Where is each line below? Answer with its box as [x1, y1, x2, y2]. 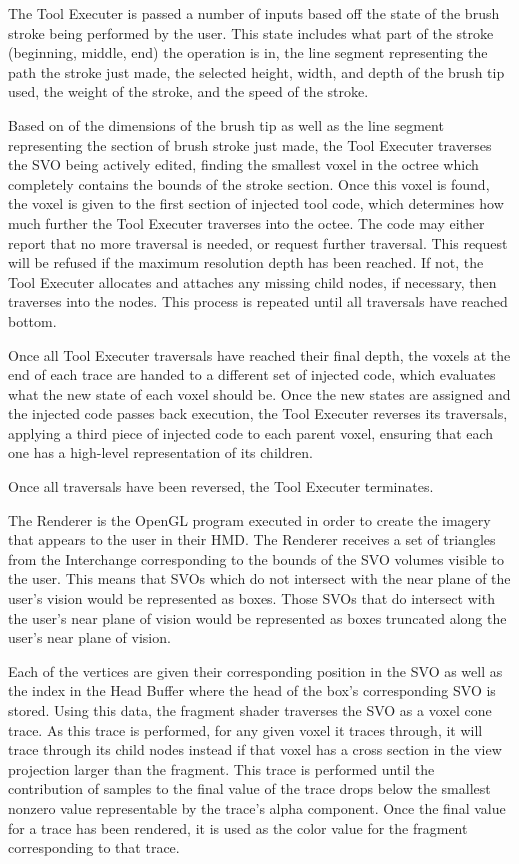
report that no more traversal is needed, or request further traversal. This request [8, 232, 508, 253]
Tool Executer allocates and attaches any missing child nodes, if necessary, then [8, 271, 497, 292]
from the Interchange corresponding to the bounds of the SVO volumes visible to [8, 548, 504, 569]
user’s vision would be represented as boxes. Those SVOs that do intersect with [8, 588, 495, 609]
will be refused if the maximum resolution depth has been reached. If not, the [8, 252, 484, 273]
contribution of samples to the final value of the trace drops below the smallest [8, 778, 491, 799]
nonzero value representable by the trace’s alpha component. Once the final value [8, 797, 506, 818]
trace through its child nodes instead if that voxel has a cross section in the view [8, 739, 502, 760]
